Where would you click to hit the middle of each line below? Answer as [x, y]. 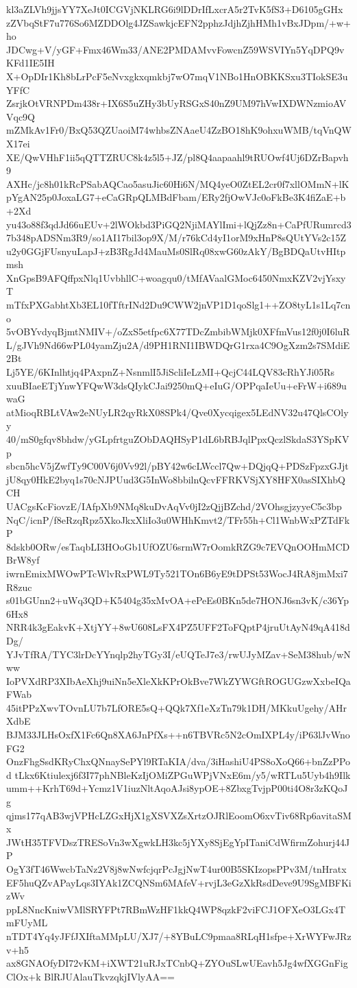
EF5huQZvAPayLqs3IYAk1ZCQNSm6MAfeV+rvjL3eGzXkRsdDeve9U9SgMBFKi [179, 882]
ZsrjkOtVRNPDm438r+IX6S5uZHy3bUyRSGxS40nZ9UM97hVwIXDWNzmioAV [176, 103]
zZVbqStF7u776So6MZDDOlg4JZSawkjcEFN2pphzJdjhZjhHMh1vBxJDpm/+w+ [178, 22]
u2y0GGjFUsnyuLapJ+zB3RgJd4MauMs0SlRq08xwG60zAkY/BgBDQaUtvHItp [176, 251]
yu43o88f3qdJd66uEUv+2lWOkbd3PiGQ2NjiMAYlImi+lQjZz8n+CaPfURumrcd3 [179, 224]
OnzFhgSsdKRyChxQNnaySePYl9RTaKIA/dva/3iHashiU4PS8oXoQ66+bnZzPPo [178, 761]
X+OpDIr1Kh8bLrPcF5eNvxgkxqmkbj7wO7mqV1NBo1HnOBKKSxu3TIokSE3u [177, 76]
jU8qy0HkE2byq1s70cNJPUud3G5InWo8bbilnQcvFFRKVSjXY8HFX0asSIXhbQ [176, 479]
